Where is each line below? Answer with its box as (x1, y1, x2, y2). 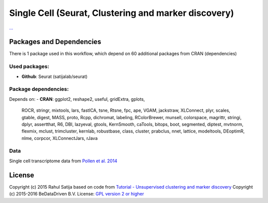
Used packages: (9, 63, 50, 70)
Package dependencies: (9, 86, 69, 93)
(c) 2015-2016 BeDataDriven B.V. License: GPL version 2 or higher (9, 191, 144, 197)
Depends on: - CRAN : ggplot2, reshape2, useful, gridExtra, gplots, (9, 96, 145, 102)
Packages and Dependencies (9, 38, 101, 46)
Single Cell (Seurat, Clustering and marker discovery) (9, 7, 234, 18)
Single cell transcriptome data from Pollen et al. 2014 (9, 158, 118, 164)
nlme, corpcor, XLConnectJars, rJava (21, 135, 98, 141)
